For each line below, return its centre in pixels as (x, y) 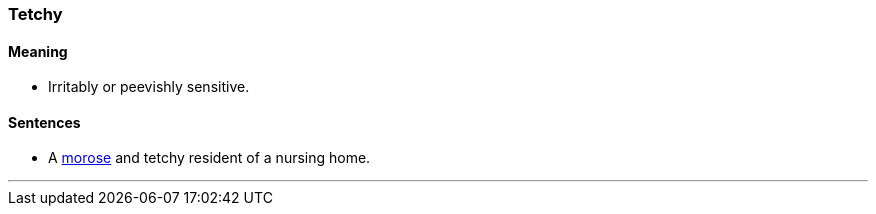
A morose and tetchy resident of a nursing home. (209, 158)
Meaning (38, 51)
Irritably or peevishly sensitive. (149, 87)
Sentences (44, 122)
